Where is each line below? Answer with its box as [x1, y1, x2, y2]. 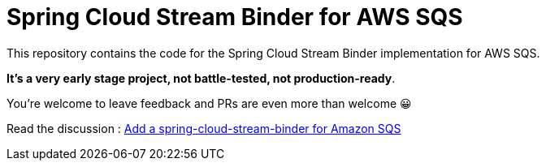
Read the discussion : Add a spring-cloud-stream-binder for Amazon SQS [6, 121, 401, 135]
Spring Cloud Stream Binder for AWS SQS [6, 3, 463, 31]
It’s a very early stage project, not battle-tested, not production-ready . [6, 71, 396, 85]
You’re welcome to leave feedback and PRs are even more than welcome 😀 [6, 96, 412, 110]
